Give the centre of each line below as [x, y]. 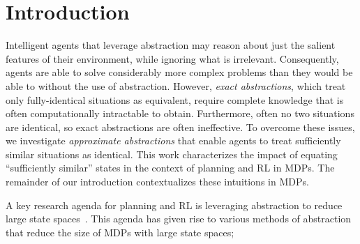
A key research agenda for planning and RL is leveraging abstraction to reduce [174, 205]
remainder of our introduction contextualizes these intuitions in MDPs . [157, 182]
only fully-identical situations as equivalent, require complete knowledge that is [175, 99]
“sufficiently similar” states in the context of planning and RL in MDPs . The [170, 168]
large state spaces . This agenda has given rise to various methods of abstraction [179, 219]
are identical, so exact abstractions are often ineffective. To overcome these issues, [180, 127]
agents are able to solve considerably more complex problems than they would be [179, 72]
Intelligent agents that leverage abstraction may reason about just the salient [171, 45]
